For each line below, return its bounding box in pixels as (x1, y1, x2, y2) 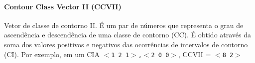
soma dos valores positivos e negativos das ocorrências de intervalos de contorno (4, 39, 248, 49)
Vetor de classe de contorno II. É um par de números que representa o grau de (4, 20, 244, 30)
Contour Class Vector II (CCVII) (4, 1, 122, 11)
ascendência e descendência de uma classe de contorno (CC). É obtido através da (4, 30, 252, 40)
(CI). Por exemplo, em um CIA (4, 49, 100, 59)
